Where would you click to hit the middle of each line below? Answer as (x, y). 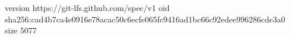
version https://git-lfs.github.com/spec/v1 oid (87, 7)
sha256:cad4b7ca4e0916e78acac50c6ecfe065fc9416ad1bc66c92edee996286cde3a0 (145, 19)
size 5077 (21, 30)
